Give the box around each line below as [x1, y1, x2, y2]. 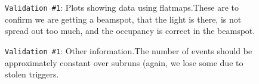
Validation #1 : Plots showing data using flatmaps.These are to [5, 1, 239, 13]
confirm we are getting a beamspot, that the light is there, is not [5, 13, 242, 25]
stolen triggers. [5, 68, 59, 80]
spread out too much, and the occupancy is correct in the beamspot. [5, 24, 255, 37]
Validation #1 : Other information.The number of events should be [5, 44, 252, 57]
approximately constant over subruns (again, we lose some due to [5, 56, 243, 69]
